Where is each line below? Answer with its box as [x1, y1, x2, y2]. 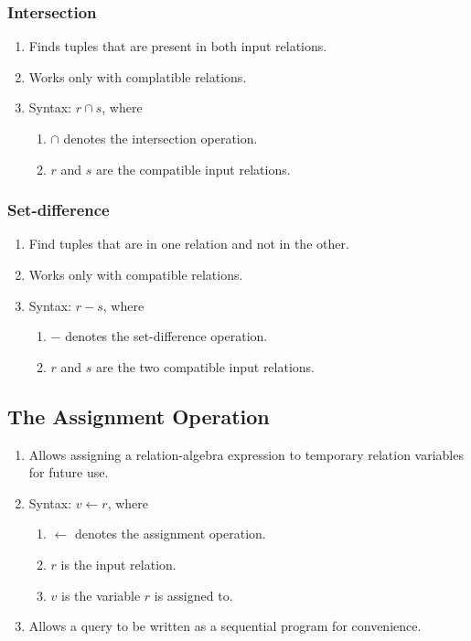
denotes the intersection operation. [63, 129, 258, 147]
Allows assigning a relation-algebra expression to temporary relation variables [28, 444, 464, 464]
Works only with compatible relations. [28, 265, 243, 283]
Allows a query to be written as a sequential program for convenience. [28, 616, 422, 636]
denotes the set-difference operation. [65, 326, 268, 346]
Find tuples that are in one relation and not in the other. [28, 234, 349, 253]
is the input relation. [60, 554, 177, 573]
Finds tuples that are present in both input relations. [28, 37, 327, 56]
